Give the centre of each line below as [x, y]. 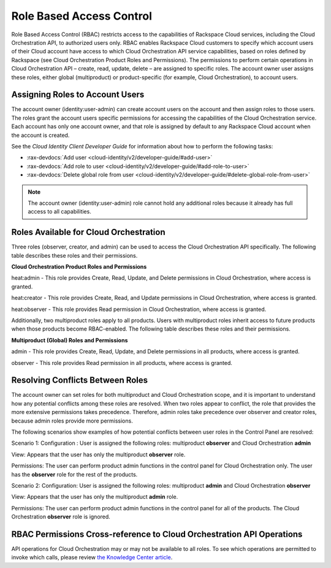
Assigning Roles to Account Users [78, 95]
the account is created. [40, 135]
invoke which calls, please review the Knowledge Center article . [92, 558]
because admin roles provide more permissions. [72, 421]
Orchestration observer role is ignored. [61, 517]
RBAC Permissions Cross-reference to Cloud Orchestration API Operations [157, 534]
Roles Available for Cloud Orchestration [88, 232]
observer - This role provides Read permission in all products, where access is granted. [122, 363]
